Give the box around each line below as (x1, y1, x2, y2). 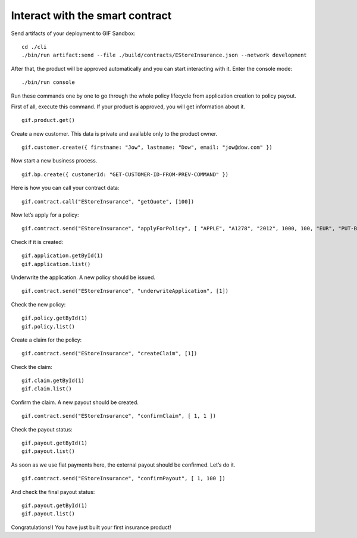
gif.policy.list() (21, 323, 76, 330)
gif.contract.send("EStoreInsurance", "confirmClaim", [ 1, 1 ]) (21, 412, 217, 420)
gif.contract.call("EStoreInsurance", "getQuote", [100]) (21, 198, 195, 205)
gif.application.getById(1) (21, 252, 104, 259)
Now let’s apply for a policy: (11, 211, 79, 218)
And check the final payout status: (11, 488, 95, 495)
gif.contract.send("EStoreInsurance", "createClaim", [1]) (21, 350, 198, 357)
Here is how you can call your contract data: (11, 184, 120, 192)
